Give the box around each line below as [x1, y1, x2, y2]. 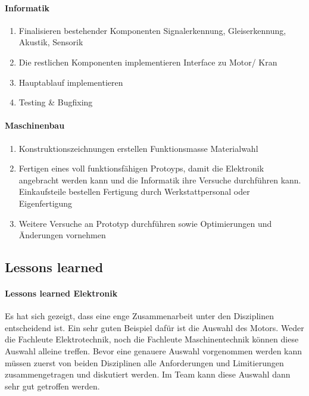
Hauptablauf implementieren [18, 76, 123, 88]
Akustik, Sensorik [18, 36, 83, 48]
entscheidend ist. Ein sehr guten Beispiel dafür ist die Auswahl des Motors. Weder [5, 321, 304, 333]
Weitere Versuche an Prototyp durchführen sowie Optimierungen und [18, 217, 272, 229]
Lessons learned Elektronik [5, 287, 118, 300]
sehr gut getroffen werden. [5, 379, 100, 392]
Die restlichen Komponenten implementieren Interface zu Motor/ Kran [18, 55, 277, 68]
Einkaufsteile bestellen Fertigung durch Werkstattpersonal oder [18, 185, 250, 198]
